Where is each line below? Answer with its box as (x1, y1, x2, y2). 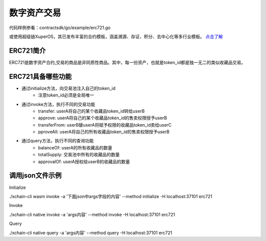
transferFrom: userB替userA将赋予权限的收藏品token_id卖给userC (38, 122, 172, 128)
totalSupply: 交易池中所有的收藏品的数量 (38, 152, 120, 158)
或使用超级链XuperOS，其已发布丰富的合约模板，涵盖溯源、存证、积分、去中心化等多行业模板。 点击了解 (9, 34, 223, 39)
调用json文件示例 (9, 172, 62, 180)
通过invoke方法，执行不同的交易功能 (21, 101, 96, 107)
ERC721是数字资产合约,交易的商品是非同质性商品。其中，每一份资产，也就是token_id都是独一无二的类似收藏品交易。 (9, 59, 246, 65)
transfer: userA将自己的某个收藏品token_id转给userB (38, 108, 145, 114)
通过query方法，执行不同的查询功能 (21, 138, 94, 144)
